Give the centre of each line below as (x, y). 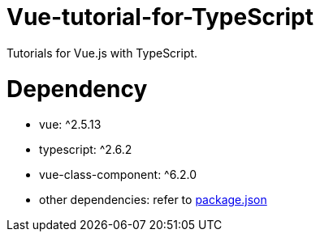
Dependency (77, 89)
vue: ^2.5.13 (70, 125)
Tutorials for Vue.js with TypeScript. (102, 53)
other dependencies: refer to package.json (153, 200)
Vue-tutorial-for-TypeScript (160, 17)
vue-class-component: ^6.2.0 (118, 175)
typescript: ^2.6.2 (86, 150)
